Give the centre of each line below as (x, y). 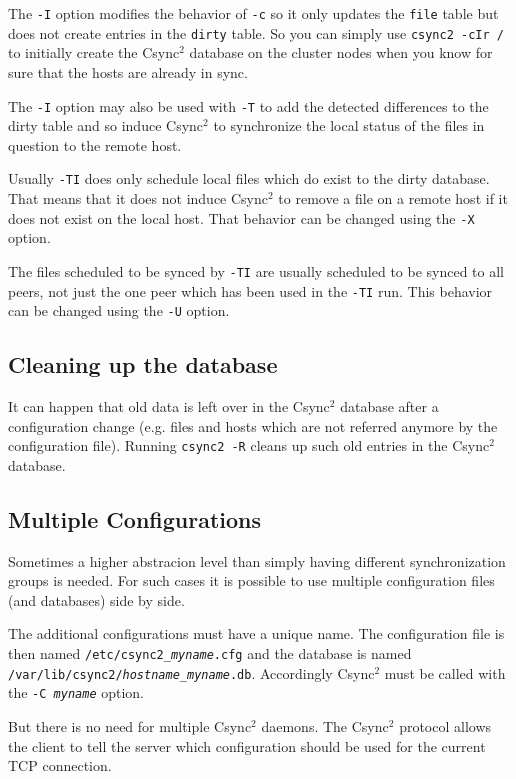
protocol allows (445, 726)
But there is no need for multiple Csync (130, 726)
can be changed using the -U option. (119, 310)
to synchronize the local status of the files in (349, 125)
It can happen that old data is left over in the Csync (169, 406)
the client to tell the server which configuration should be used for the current (247, 745)
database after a (389, 406)
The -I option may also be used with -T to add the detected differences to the (248, 105)
